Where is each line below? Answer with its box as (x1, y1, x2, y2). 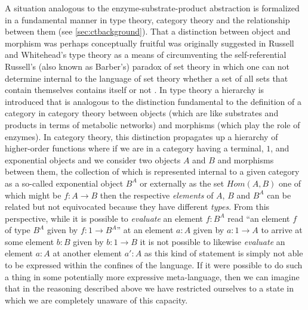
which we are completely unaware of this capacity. (5, 293, 188, 306)
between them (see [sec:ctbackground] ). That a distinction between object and (5, 25, 291, 38)
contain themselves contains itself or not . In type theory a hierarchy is (5, 83, 264, 96)
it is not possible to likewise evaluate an (140, 235, 285, 247)
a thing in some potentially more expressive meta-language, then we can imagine (5, 270, 300, 283)
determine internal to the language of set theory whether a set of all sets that (5, 72, 288, 84)
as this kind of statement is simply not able (144, 247, 303, 259)
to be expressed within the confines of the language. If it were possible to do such (5, 259, 303, 271)
